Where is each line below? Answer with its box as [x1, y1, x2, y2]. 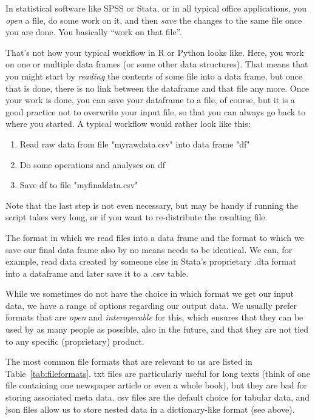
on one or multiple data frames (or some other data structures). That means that [5, 58, 308, 70]
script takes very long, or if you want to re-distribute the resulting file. [5, 211, 268, 223]
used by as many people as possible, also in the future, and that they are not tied [5, 323, 309, 336]
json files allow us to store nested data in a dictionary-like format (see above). [5, 402, 295, 415]
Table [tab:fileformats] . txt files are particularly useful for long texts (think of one [5, 367, 310, 379]
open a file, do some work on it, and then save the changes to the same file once [5, 13, 302, 26]
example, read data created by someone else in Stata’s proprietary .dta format [5, 255, 297, 268]
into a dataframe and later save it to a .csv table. [5, 266, 189, 279]
